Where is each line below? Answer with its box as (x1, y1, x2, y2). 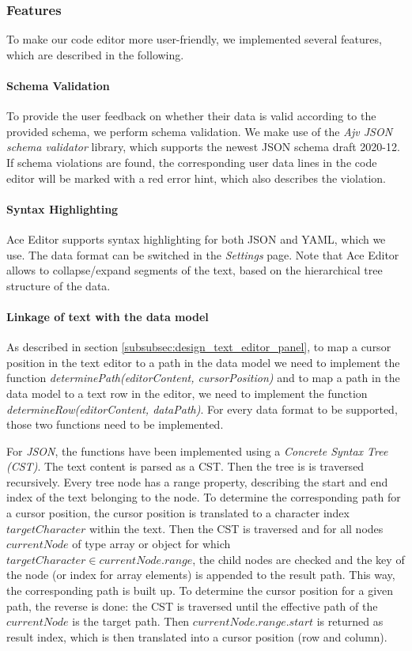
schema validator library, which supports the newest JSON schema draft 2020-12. (6, 138, 400, 155)
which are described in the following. (6, 46, 184, 62)
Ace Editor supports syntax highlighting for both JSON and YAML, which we (6, 230, 386, 247)
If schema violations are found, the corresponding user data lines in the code (6, 153, 377, 170)
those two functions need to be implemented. (6, 416, 224, 433)
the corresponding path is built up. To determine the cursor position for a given (6, 582, 394, 599)
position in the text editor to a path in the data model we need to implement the (6, 354, 400, 370)
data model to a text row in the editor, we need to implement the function (6, 384, 368, 401)
